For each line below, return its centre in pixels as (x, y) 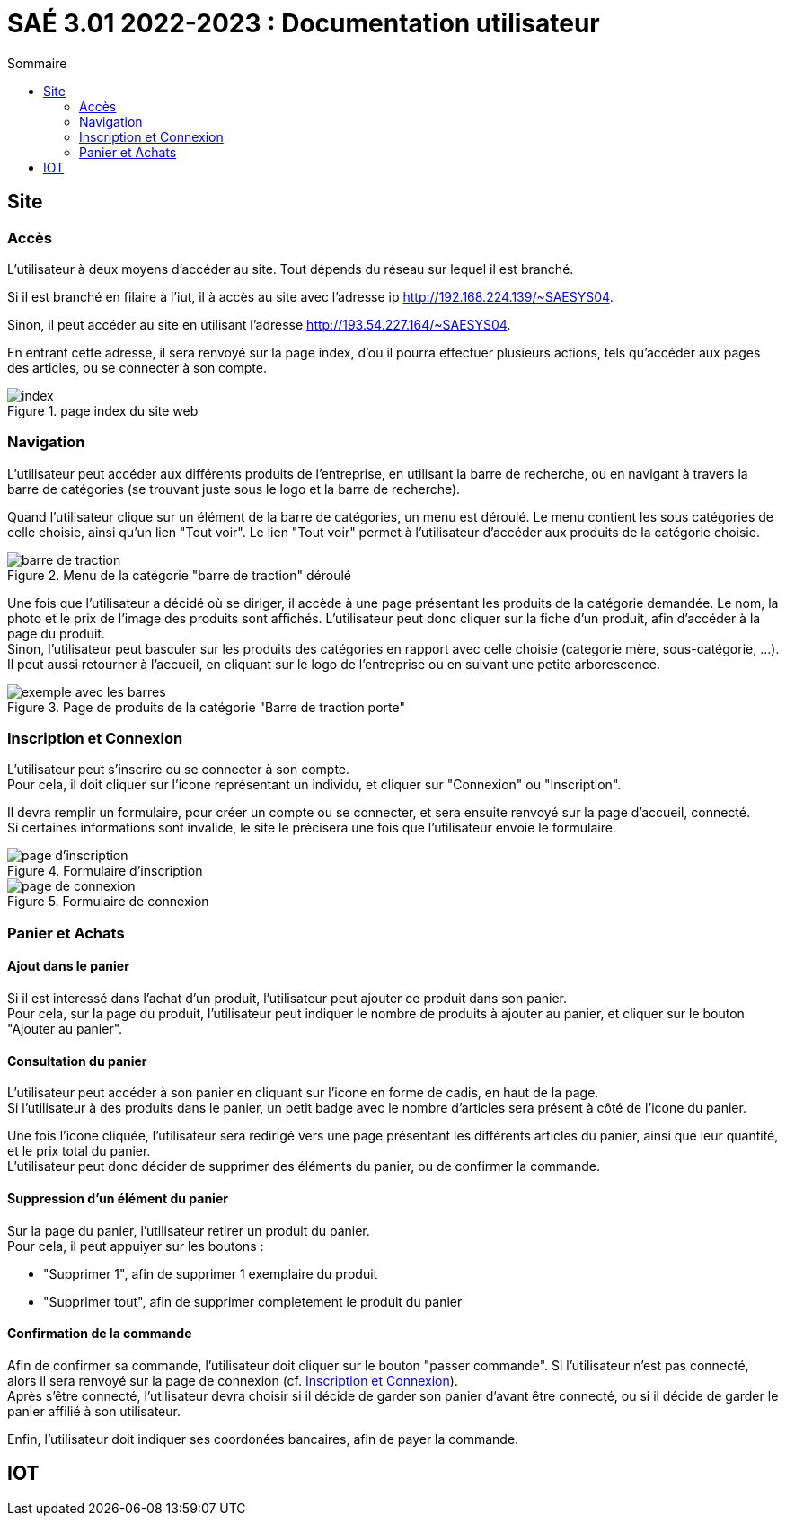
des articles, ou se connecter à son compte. (137, 367)
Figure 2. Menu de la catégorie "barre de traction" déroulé (179, 575)
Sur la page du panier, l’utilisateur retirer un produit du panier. (189, 1230)
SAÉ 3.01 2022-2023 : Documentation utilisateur (304, 23)
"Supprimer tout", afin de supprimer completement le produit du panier (253, 1301)
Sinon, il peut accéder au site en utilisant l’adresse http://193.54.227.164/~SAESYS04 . (259, 324)
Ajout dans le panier (68, 966)
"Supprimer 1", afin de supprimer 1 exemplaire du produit (211, 1273)
